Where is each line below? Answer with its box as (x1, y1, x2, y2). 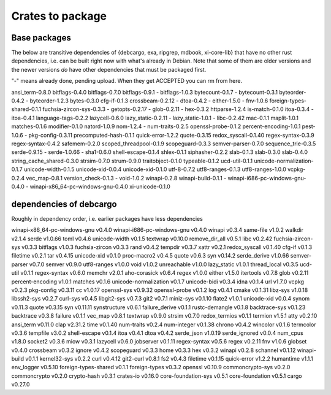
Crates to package (11, 9, 107, 23)
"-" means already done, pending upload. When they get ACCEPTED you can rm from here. (11, 77, 242, 85)
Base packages (11, 33, 72, 43)
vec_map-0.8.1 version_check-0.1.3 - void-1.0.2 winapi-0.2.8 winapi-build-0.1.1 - (26, 174, 227, 182)
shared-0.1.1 (11, 105, 42, 113)
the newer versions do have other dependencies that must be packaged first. (11, 66, 207, 73)
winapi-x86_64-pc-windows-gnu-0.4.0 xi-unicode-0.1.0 (29, 183, 171, 190)
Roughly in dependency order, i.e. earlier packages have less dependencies (11, 215, 204, 222)
